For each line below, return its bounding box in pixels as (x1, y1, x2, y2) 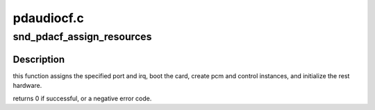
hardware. (12, 82, 42, 90)
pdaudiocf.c (12, 10, 85, 26)
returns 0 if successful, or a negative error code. (12, 94, 152, 102)
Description (12, 53, 65, 65)
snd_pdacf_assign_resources (12, 30, 152, 43)
